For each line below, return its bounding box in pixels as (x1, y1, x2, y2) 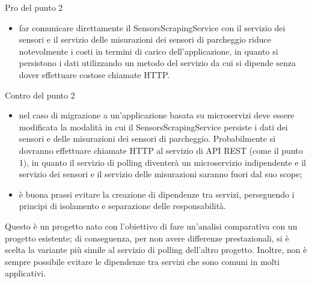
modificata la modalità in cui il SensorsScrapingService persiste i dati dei (19, 120, 288, 133)
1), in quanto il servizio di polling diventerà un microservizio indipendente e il (19, 156, 306, 168)
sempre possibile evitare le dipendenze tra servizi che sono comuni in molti (5, 255, 280, 267)
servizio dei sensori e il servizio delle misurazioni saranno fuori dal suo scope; (19, 168, 302, 180)
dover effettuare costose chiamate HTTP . (19, 68, 170, 81)
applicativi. (5, 267, 46, 279)
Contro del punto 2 (5, 88, 75, 101)
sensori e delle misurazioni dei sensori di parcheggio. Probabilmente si (19, 132, 276, 145)
